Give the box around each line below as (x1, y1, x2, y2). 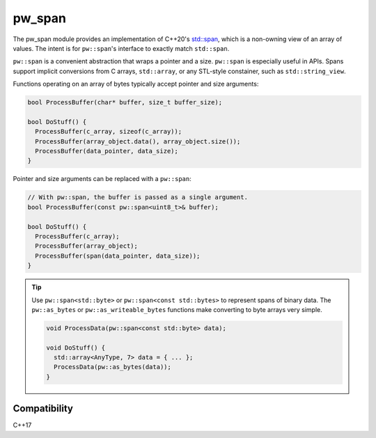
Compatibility (13, 402, 73, 414)
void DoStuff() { (46, 343, 106, 352)
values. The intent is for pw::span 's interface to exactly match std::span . (13, 44, 230, 52)
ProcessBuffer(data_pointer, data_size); (35, 147, 179, 155)
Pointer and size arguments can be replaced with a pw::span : (13, 175, 191, 183)
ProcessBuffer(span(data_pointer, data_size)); (35, 251, 201, 260)
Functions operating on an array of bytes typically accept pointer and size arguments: (13, 80, 259, 88)
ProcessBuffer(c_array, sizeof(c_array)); (35, 127, 182, 136)
